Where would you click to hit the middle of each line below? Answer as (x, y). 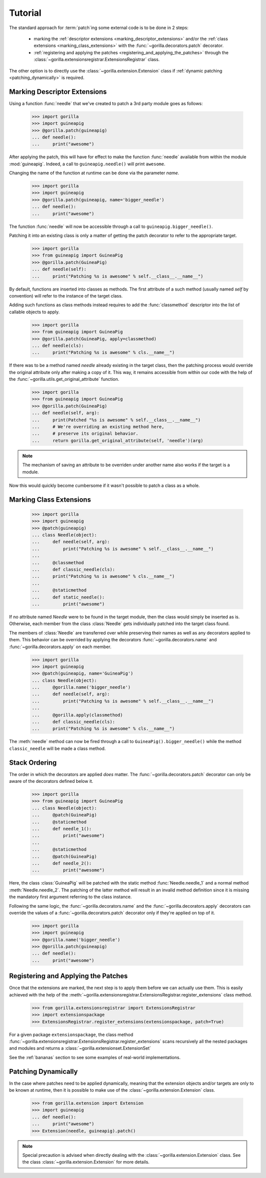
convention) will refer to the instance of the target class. (66, 295)
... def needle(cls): (58, 346)
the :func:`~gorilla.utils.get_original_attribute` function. (64, 379)
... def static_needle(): (68, 597)
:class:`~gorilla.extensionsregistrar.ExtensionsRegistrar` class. (97, 60)
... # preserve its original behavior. (85, 434)
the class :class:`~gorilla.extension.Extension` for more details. (86, 1162)
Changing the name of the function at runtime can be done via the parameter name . (94, 173)
